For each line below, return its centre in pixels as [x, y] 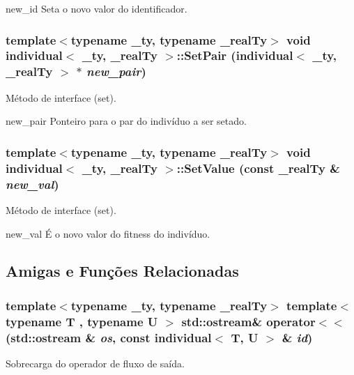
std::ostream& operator [248, 321]
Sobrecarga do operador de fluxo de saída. [95, 363]
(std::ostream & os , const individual [109, 337]
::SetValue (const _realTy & [258, 168]
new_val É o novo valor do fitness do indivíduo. [108, 233]
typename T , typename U [82, 321]
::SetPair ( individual [235, 55]
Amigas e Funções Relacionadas [122, 271]
